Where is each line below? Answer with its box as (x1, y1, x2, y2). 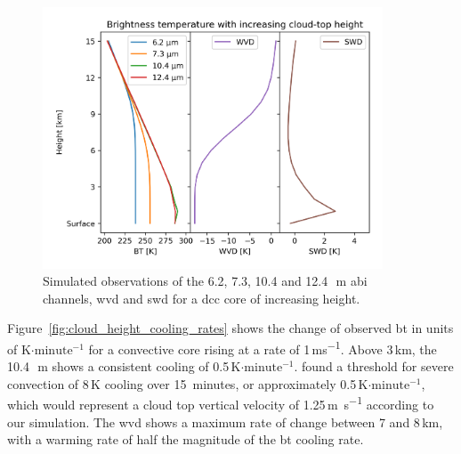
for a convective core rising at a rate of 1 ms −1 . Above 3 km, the (88, 336, 437, 358)
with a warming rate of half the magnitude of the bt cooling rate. (7, 430, 364, 449)
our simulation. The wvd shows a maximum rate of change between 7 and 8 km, (7, 412, 443, 431)
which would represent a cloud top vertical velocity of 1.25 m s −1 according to (7, 393, 434, 414)
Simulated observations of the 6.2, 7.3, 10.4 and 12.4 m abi (43, 272, 368, 290)
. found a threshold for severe (294, 357, 454, 376)
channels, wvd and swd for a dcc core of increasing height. (43, 288, 360, 307)
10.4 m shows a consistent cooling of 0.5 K (7, 357, 241, 376)
